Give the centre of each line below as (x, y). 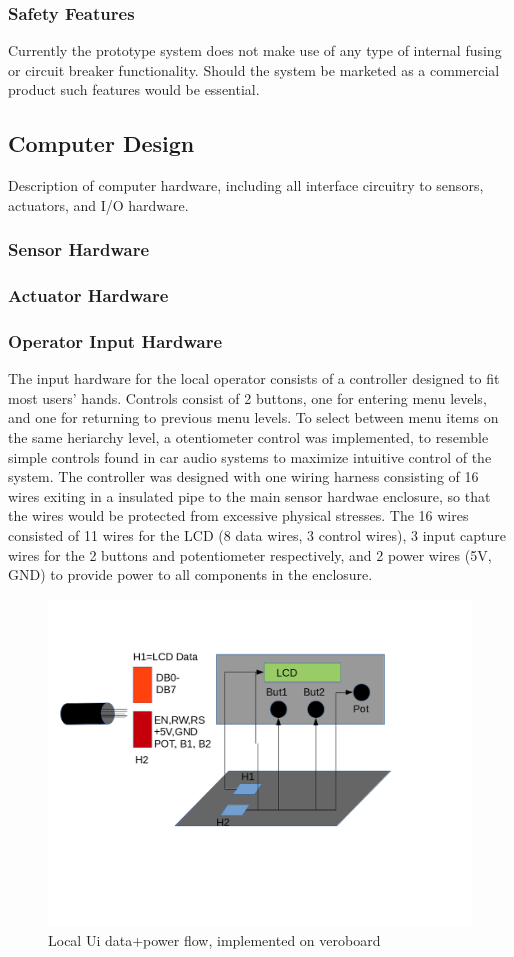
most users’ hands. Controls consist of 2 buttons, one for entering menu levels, (247, 397)
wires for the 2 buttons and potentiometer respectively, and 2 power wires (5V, (250, 554)
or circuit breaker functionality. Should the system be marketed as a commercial (254, 69)
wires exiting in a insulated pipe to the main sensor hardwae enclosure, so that (249, 495)
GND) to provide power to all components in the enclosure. (190, 574)
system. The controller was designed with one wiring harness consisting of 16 (243, 476)
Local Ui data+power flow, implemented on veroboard (214, 939)
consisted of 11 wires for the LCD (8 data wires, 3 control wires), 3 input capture (257, 535)
